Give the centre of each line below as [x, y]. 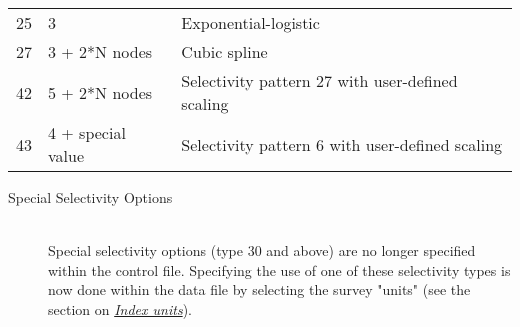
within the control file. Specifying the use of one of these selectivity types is [279, 269]
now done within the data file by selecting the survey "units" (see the [259, 289]
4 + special [87, 132]
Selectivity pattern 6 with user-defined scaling [342, 144]
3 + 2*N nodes [100, 51]
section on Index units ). [120, 308]
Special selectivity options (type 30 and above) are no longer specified [262, 250]
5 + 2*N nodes [100, 92]
